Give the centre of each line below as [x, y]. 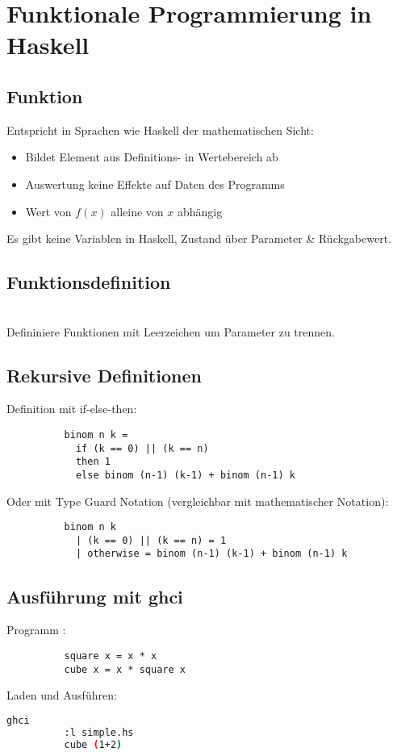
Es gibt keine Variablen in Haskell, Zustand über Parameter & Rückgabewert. [199, 238]
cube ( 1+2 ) [93, 744]
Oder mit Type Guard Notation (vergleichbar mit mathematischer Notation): [198, 501]
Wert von [48, 211]
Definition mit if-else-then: [72, 409]
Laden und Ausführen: [62, 695]
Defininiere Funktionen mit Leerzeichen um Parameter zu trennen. [171, 331]
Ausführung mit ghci [95, 596]
